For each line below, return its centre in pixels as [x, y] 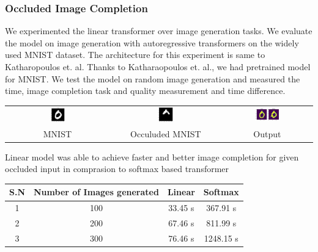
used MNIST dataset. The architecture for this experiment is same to [135, 55]
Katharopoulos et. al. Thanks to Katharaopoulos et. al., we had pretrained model [158, 67]
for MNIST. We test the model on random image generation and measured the [153, 78]
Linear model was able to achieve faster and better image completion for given [152, 157]
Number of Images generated [96, 192]
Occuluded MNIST [166, 133]
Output [267, 133]
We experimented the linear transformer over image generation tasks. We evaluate [159, 31]
